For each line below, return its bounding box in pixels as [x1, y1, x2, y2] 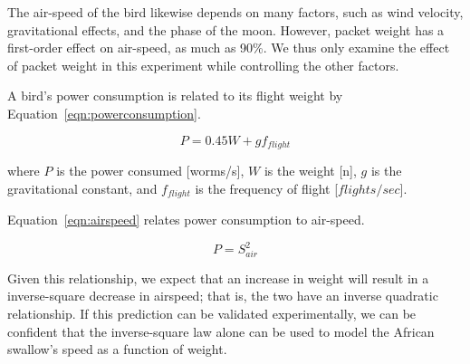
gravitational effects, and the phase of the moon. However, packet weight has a [7, 20, 445, 39]
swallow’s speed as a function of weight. [7, 340, 227, 359]
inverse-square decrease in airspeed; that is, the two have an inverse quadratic [7, 286, 438, 305]
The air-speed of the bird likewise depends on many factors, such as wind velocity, [7, 3, 464, 21]
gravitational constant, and [7, 178, 158, 197]
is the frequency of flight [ [195, 178, 339, 197]
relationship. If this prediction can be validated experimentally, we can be [7, 304, 417, 323]
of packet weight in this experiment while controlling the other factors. [7, 55, 399, 74]
